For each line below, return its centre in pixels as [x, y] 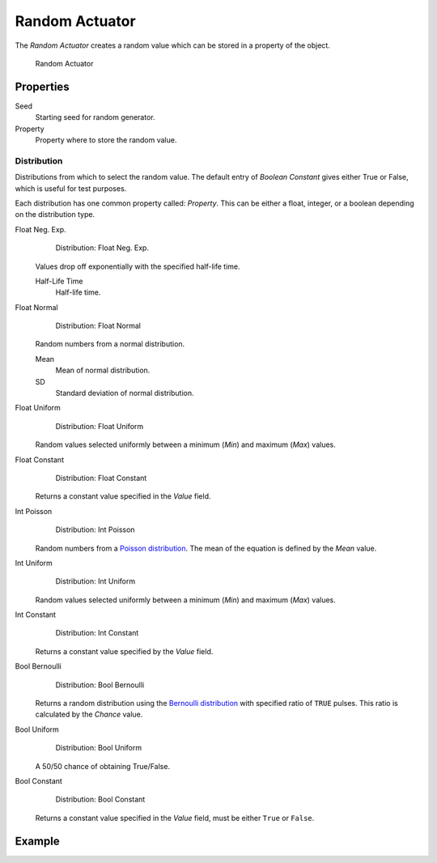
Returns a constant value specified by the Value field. [124, 651]
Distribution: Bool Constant [100, 799]
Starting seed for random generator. [95, 117]
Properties [42, 86]
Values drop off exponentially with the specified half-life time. [138, 266]
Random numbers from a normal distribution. [110, 344]
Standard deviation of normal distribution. [125, 393]
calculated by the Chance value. [89, 714]
